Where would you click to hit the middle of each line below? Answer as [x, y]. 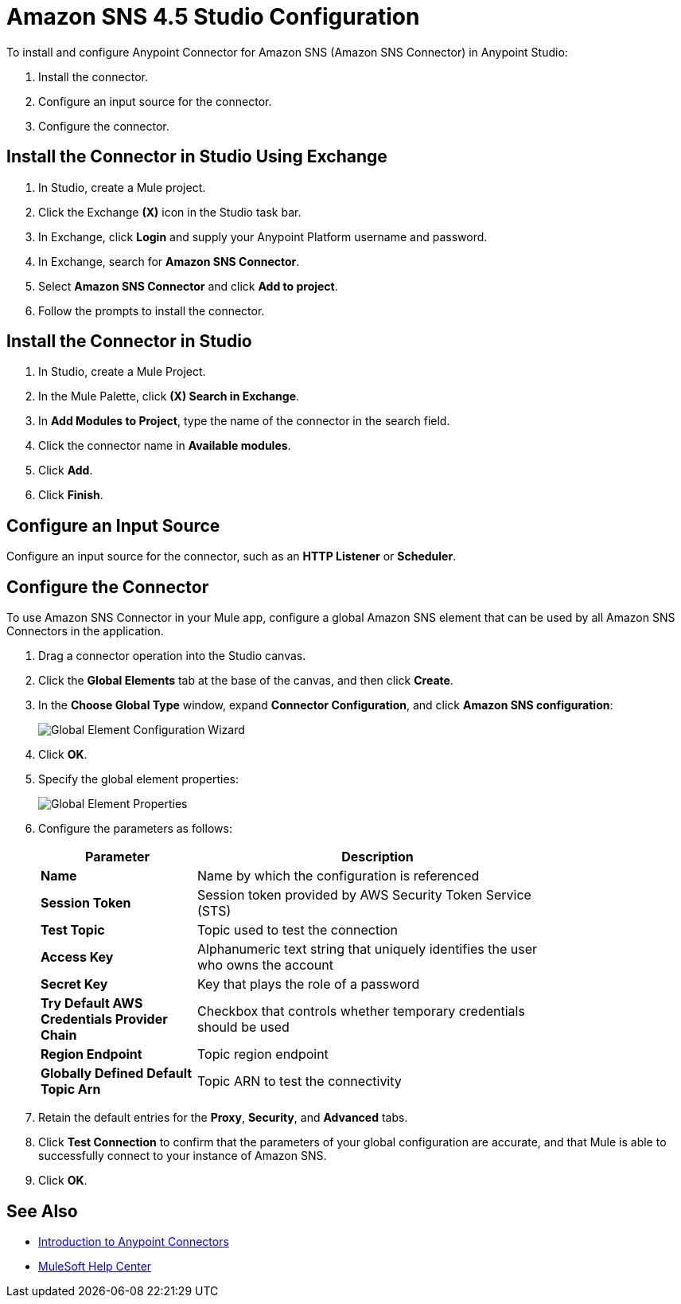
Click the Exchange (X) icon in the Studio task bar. [170, 212]
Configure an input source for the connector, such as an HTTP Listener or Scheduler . [232, 556]
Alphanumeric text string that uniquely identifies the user [368, 949]
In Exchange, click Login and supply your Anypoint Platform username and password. [263, 236]
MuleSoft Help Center [95, 1266]
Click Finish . [71, 495]
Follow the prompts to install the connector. [152, 310]
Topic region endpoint [263, 1054]
